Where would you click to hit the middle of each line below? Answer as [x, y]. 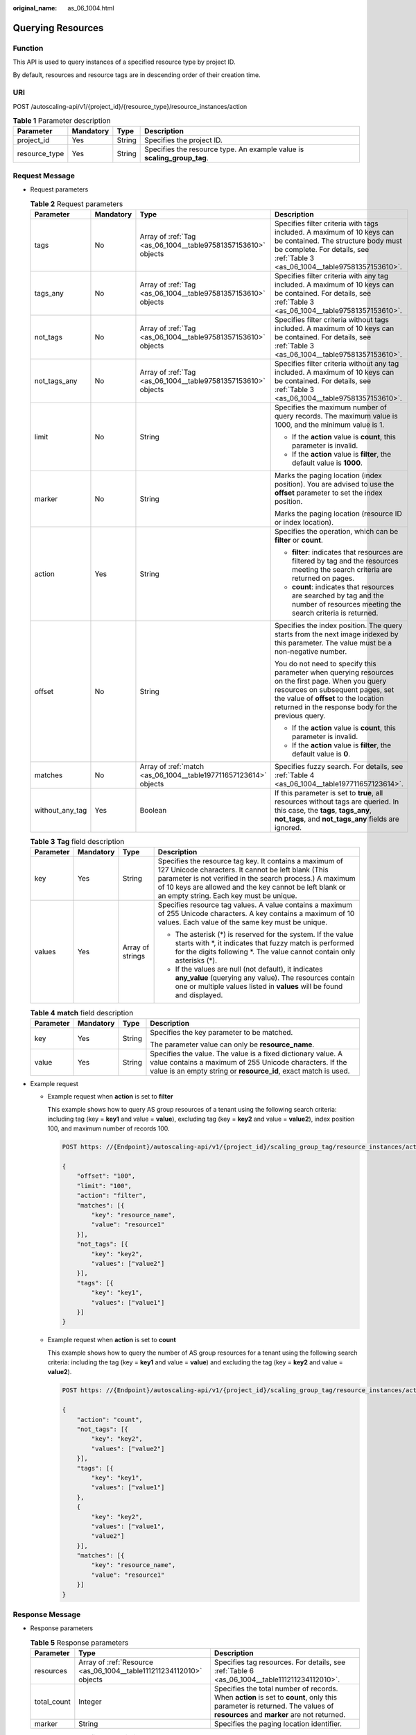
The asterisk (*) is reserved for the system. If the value [264, 935]
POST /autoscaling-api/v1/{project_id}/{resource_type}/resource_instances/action [130, 106]
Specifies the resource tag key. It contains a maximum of [250, 861]
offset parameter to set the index [328, 493]
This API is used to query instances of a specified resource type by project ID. [124, 62]
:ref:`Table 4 [294, 775]
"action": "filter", [112, 1196]
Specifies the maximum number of [331, 407]
